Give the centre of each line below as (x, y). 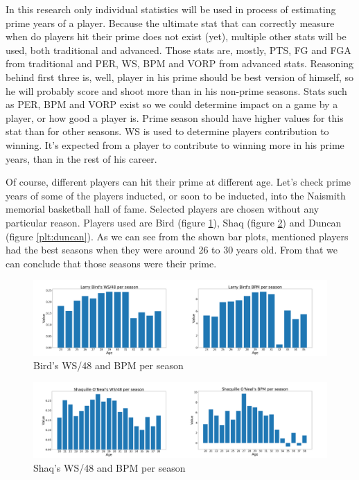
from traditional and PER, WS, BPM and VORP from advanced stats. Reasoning (180, 63)
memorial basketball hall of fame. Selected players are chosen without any (163, 209)
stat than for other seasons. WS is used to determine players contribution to (167, 131)
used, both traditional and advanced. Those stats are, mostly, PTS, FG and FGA (178, 50)
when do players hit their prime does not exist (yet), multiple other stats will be (176, 36)
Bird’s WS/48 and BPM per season (108, 365)
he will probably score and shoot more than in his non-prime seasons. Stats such (176, 90)
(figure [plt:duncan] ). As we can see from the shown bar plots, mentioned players (177, 236)
